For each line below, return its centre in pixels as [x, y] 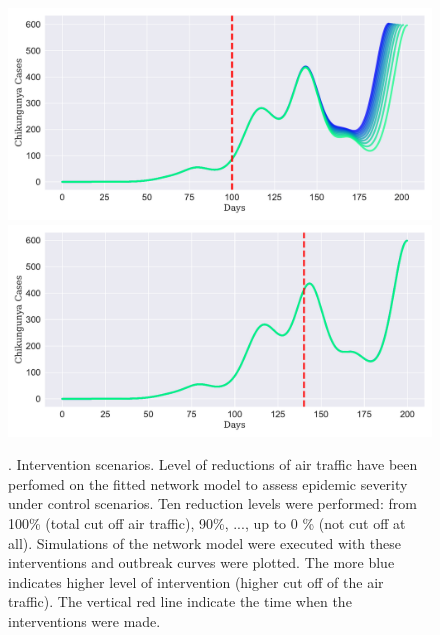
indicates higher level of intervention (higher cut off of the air [196, 581]
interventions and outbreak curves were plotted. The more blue [201, 562]
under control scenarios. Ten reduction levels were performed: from [212, 503]
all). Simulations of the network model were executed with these [204, 542]
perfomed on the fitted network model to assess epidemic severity [208, 483]
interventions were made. [84, 620]
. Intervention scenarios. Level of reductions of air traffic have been [213, 464]
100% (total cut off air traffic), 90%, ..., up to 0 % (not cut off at [207, 522]
